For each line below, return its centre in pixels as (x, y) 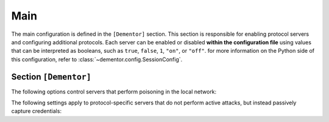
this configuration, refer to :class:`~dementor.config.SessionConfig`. (97, 59)
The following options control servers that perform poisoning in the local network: (114, 92)
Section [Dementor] (51, 77)
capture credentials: (37, 111)
